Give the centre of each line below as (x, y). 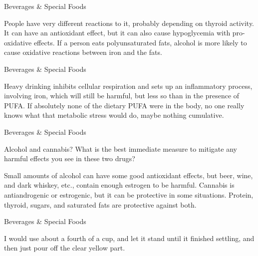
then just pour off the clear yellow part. (65, 248)
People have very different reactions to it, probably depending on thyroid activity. (129, 23)
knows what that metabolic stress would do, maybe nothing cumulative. (114, 115)
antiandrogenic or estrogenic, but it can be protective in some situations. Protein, (129, 194)
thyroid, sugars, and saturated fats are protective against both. (100, 204)
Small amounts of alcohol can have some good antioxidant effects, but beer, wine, (129, 175)
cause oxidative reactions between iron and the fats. (83, 52)
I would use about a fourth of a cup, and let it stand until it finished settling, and (129, 238)
